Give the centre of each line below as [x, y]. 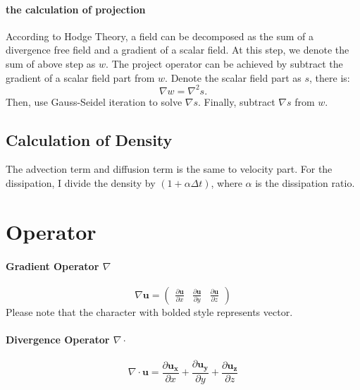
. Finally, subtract [237, 101]
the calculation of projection [76, 9]
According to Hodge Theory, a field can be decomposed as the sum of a [160, 36]
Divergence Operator [58, 340]
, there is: [330, 77]
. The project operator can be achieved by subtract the [224, 63]
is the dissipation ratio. [305, 183]
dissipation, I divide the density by [81, 183]
